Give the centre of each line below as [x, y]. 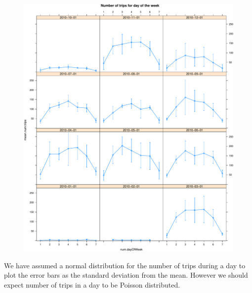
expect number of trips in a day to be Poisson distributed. [92, 284]
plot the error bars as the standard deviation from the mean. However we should [126, 275]
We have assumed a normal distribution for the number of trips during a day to [125, 265]
